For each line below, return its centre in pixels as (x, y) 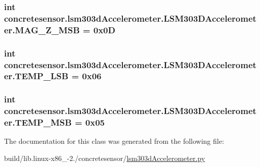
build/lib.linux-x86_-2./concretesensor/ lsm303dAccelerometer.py (105, 158)
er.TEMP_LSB (36, 76)
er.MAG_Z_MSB (42, 30)
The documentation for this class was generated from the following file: (114, 141)
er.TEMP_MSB (38, 122)
